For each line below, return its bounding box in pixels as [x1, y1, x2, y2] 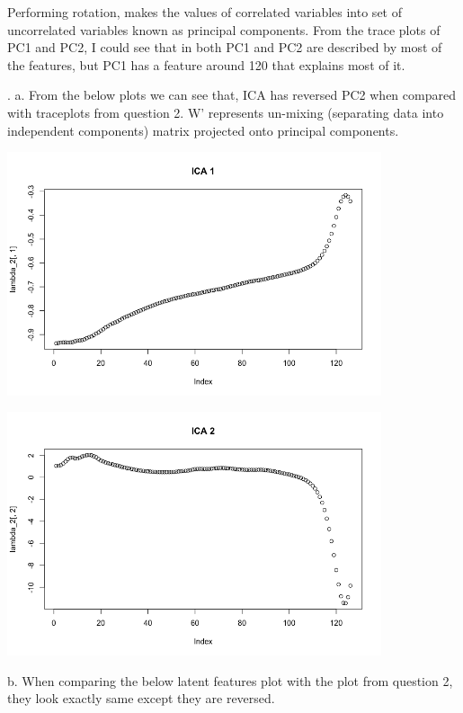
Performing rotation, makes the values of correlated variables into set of [7, 3, 402, 21]
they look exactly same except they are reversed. [7, 689, 275, 708]
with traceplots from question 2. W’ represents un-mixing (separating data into [7, 102, 444, 121]
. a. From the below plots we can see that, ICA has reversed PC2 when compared [7, 85, 456, 104]
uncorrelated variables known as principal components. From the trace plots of [7, 20, 441, 39]
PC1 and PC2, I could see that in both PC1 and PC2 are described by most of [7, 38, 442, 57]
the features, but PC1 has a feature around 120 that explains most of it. [7, 55, 405, 74]
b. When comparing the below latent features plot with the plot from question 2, [7, 671, 453, 690]
